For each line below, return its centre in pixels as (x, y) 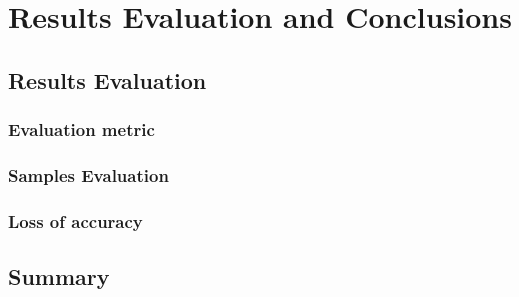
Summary (59, 276)
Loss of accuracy (75, 220)
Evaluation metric (81, 129)
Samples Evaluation (88, 174)
